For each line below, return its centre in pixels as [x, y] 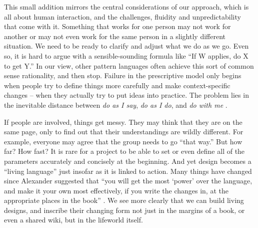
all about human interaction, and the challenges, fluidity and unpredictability [122, 16]
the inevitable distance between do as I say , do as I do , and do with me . [116, 104]
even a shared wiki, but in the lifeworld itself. [73, 220]
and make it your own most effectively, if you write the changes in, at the [116, 190]
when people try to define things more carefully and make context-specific [117, 85]
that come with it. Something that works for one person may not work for [117, 26]
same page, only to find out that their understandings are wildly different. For [124, 132]
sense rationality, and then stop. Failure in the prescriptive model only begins [123, 75]
